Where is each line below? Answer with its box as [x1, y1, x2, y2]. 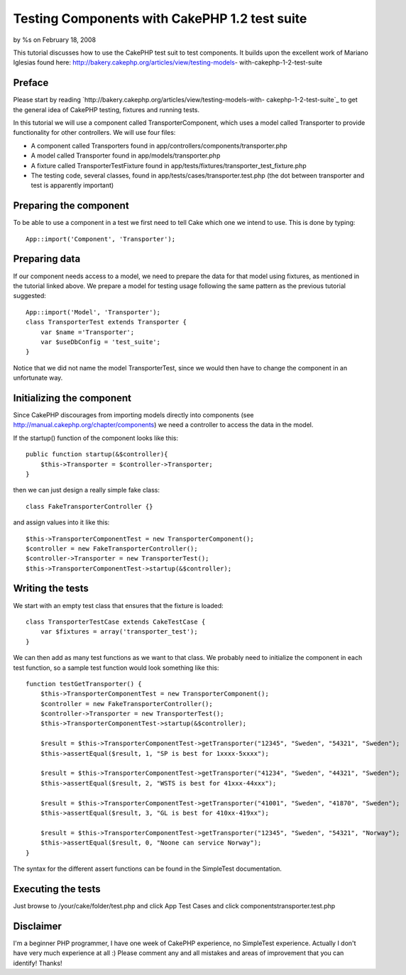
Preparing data [13, 253, 81, 265]
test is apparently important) [31, 181, 114, 189]
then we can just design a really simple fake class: [13, 486, 160, 495]
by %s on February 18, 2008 [13, 35, 96, 44]
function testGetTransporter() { [26, 680, 142, 688]
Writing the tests [13, 583, 89, 595]
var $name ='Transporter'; [40, 328, 135, 336]
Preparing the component [13, 199, 129, 212]
